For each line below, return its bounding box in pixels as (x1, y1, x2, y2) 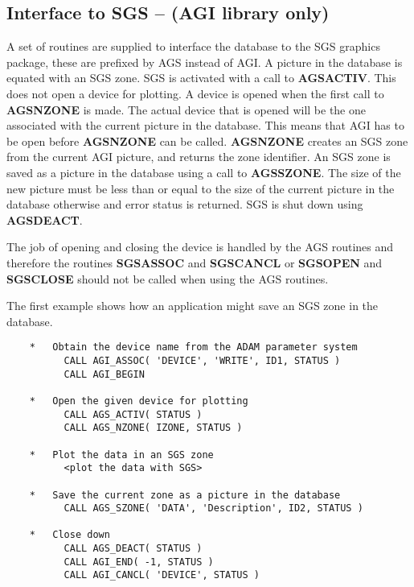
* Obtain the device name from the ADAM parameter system (29, 341, 358, 353)
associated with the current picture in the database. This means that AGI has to (6, 117, 404, 134)
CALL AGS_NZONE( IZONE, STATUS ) (64, 422, 243, 434)
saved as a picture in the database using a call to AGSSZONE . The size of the (6, 163, 401, 180)
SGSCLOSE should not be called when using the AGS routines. (6, 270, 329, 287)
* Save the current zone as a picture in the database (29, 489, 341, 501)
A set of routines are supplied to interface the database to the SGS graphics (6, 38, 380, 55)
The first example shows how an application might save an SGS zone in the (6, 297, 379, 314)
